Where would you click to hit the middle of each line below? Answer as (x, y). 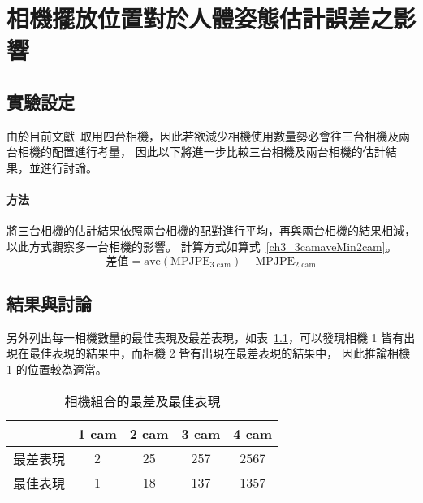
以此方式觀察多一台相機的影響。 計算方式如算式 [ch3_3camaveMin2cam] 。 (202, 246)
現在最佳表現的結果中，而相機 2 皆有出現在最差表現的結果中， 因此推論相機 (208, 353)
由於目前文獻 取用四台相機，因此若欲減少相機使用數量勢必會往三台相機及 (203, 135)
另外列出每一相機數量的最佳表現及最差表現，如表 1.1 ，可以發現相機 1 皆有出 (211, 337)
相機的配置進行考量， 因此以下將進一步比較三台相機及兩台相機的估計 (201, 152)
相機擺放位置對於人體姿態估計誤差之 (200, 18)
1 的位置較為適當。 (57, 369)
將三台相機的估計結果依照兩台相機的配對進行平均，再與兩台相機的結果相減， (211, 230)
